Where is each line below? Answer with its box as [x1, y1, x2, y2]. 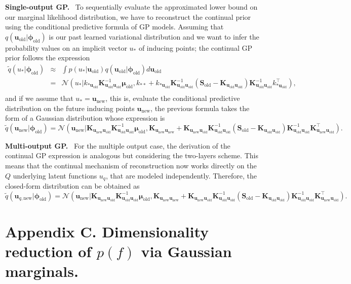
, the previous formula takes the [150, 102, 250, 113]
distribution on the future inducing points [5, 102, 135, 113]
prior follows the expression [5, 52, 90, 63]
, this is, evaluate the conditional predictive [105, 93, 240, 103]
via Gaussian [141, 241, 232, 262]
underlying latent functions [13, 170, 97, 181]
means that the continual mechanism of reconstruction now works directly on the [5, 160, 257, 171]
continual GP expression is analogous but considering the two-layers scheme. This [5, 150, 258, 161]
